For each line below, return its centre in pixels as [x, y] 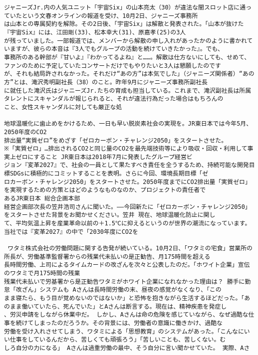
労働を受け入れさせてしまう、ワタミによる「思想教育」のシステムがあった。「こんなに [124, 331]
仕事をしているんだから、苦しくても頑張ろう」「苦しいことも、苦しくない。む [118, 340]
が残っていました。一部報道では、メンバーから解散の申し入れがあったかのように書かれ [126, 41]
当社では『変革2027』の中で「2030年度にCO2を [71, 232]
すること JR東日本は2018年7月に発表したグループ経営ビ [113, 157]
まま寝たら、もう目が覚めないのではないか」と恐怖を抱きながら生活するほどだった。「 [124, 298]
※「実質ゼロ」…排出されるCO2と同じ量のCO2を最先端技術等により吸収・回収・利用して [126, 149]
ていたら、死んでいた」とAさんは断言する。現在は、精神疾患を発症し [130, 306]
